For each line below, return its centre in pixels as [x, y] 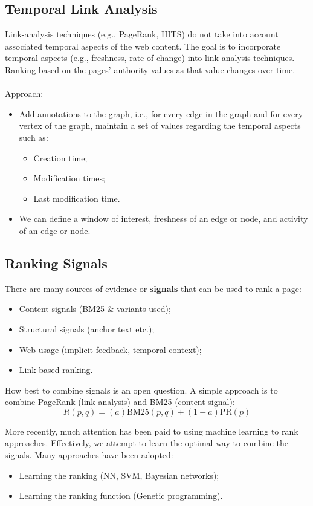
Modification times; [69, 178]
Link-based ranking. [56, 370]
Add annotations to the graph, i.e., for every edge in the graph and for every [161, 113]
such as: [34, 137]
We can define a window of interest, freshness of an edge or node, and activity [163, 219]
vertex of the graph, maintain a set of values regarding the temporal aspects [160, 125]
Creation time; [60, 157]
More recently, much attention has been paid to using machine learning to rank [152, 431]
